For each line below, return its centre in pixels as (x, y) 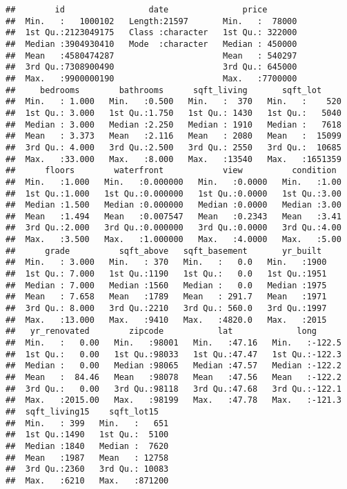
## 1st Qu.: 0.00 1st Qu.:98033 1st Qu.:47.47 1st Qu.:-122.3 (173, 354)
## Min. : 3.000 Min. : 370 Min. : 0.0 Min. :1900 (166, 262)
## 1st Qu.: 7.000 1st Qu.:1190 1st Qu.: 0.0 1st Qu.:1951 (166, 274)
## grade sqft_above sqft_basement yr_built (164, 251)
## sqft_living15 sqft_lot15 (82, 411)
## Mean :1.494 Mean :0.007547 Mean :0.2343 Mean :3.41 (173, 216)
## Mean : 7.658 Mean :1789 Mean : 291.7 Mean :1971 (166, 297)
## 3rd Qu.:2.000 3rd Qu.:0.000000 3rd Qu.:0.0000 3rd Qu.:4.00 (173, 228)
